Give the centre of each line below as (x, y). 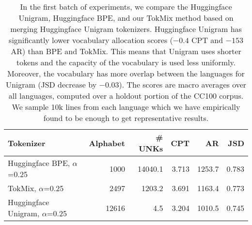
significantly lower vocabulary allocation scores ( (91, 40)
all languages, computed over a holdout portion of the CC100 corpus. (126, 96)
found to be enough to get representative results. (126, 118)
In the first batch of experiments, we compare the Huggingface (126, 7)
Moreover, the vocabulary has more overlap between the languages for (126, 73)
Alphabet (107, 143)
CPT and (207, 40)
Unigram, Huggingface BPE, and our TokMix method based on (126, 18)
